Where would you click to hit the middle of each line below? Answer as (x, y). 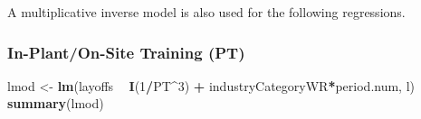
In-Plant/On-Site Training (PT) (126, 52)
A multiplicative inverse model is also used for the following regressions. (206, 12)
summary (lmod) (56, 103)
